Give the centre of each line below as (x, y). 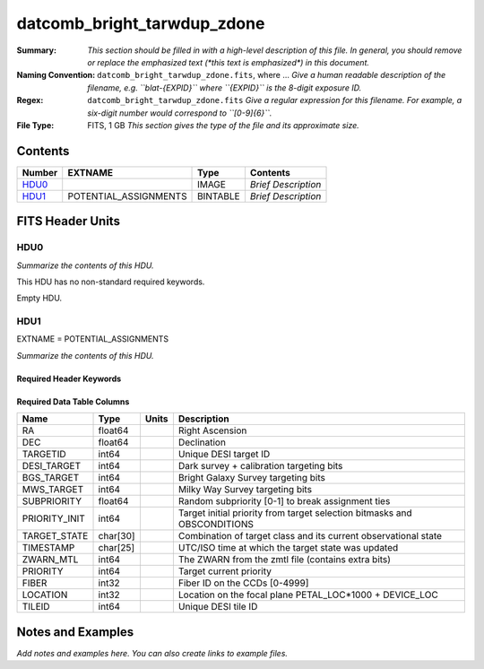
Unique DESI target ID (224, 455)
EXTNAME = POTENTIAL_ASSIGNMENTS (93, 339)
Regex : (30, 100)
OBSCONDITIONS (216, 525)
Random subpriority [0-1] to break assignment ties (284, 501)
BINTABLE (219, 195)
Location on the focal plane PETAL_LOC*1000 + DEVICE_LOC (308, 595)
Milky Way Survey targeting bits (245, 490)
